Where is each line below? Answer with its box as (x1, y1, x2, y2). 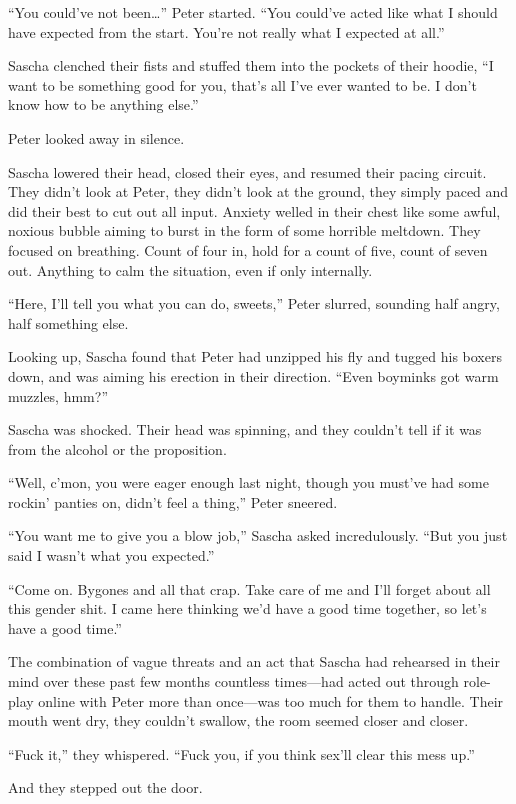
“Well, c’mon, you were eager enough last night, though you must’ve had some (8, 472, 489, 493)
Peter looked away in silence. (8, 127, 185, 148)
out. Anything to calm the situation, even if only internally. (8, 259, 373, 280)
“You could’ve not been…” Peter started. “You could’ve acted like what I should (8, 2, 498, 22)
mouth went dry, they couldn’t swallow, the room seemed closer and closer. (8, 710, 469, 731)
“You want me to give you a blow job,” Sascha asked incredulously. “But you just (8, 525, 508, 546)
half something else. (8, 312, 129, 333)
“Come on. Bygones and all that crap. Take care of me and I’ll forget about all (8, 578, 491, 599)
